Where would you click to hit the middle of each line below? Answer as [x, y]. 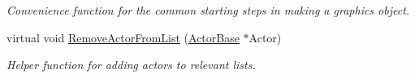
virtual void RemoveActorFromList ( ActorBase [123, 37]
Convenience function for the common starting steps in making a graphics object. [208, 10]
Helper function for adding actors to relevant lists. [131, 65]
